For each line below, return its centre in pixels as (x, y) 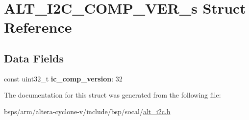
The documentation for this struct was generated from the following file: (112, 95)
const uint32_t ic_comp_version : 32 (63, 78)
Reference (38, 27)
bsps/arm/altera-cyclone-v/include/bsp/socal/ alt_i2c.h (87, 111)
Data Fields (34, 58)
